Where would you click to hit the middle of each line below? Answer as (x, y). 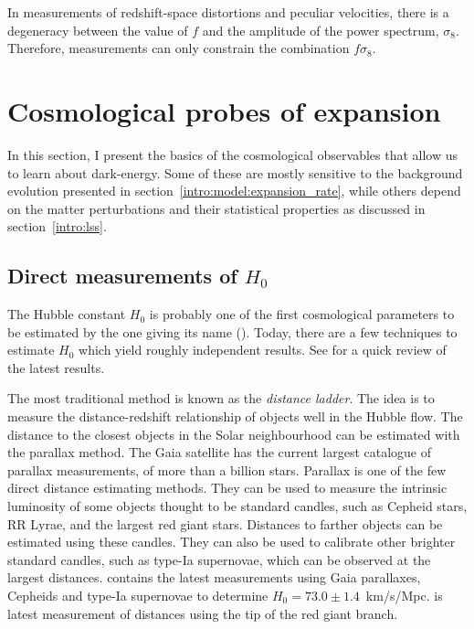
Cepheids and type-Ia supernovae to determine (138, 595)
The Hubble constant (67, 314)
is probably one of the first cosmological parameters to (302, 314)
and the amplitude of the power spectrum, (321, 30)
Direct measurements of (122, 276)
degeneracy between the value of (98, 30)
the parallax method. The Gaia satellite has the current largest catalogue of (220, 452)
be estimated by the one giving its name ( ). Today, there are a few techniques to (232, 331)
